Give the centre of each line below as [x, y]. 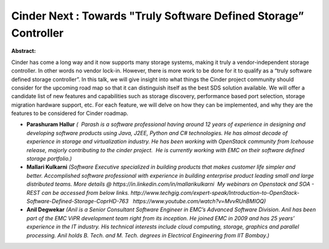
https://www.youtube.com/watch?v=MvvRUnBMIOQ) [200, 201]
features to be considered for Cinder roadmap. [70, 113]
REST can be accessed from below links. [78, 192]
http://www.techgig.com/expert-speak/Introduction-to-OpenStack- [215, 192]
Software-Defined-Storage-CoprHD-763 [78, 201]
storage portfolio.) [49, 159]
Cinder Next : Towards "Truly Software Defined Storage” [157, 16]
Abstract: [23, 51]
